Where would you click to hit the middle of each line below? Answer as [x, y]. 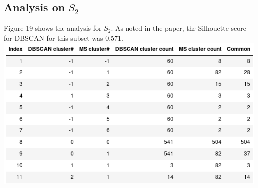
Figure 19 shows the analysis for [53, 28]
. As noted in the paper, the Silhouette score [178, 28]
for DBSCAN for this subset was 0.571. [64, 37]
